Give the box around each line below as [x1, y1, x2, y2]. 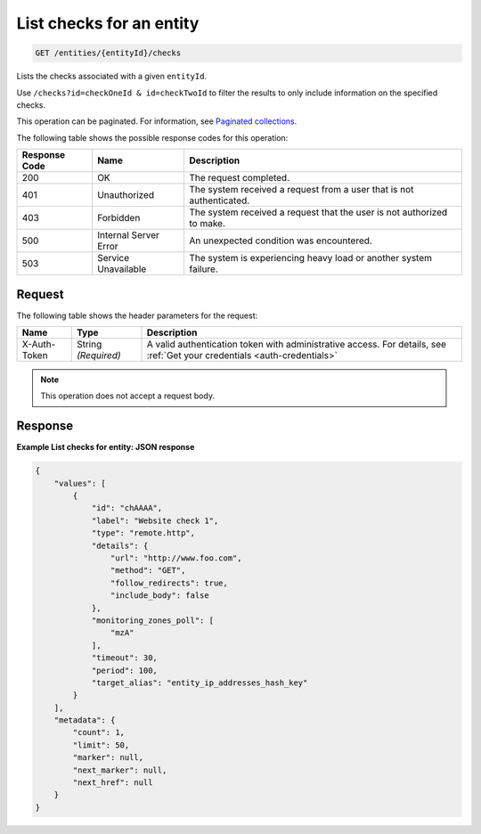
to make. [188, 217, 226, 230]
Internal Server [96, 229, 160, 241]
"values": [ [53, 478, 107, 488]
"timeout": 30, [91, 653, 158, 663]
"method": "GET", [110, 566, 186, 576]
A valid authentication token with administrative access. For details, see [146, 338, 447, 350]
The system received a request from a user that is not [188, 184, 414, 196]
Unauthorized [96, 189, 155, 201]
